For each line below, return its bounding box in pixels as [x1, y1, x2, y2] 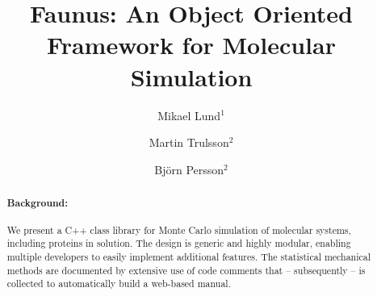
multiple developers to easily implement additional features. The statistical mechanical [6, 249, 371, 263]
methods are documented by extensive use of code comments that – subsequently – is [6, 263, 366, 277]
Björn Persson [154, 161, 224, 177]
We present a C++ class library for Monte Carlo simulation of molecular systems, [6, 223, 351, 236]
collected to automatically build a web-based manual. [6, 277, 231, 290]
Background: [6, 196, 68, 211]
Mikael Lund [157, 106, 221, 123]
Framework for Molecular [47, 28, 336, 61]
